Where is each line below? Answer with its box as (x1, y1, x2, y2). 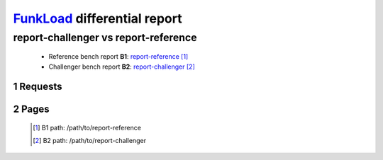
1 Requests (13, 81, 62, 93)
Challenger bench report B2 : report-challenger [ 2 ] (48, 62, 195, 71)
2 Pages (13, 103, 50, 115)
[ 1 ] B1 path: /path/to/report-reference (33, 124, 142, 132)
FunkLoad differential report (13, 11, 182, 26)
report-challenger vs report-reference (13, 31, 197, 44)
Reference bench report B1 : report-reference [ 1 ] (48, 52, 189, 61)
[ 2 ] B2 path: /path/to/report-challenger (33, 137, 147, 145)
